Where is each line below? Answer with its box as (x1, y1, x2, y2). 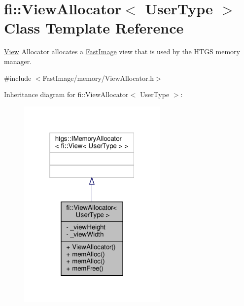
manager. (4, 56, 32, 66)
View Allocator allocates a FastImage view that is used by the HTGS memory (4, 46, 240, 57)
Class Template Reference (4, 18, 184, 38)
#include (4, 72, 32, 83)
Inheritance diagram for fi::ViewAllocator (4, 89, 129, 100)
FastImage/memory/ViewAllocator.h (42, 72, 154, 83)
